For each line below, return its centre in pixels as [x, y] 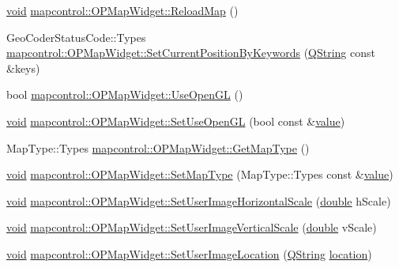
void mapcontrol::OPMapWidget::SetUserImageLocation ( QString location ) [189, 253]
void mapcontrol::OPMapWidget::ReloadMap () [122, 10]
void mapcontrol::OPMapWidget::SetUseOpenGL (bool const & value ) [176, 121]
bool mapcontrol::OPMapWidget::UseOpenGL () [125, 94]
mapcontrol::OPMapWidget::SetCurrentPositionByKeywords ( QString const [191, 53]
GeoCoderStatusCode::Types [76, 37]
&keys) [23, 68]
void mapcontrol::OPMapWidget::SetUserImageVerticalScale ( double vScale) [192, 227]
